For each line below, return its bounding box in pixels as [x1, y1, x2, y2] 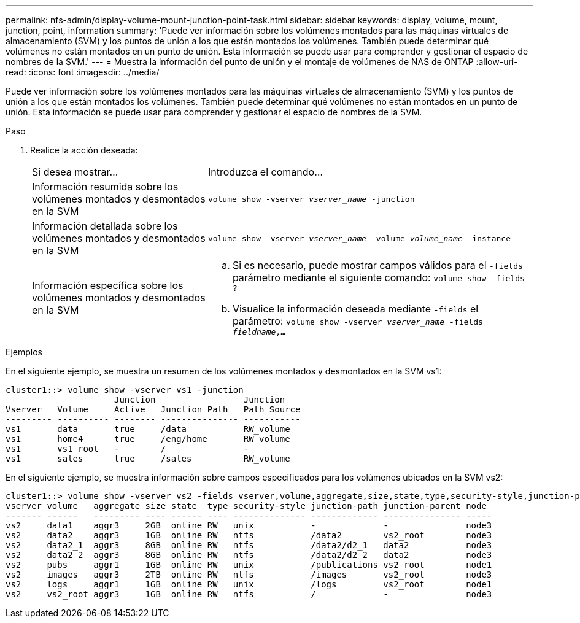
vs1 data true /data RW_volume [6, 424, 290, 434]
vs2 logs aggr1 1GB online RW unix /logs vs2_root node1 [6, 579, 492, 589]
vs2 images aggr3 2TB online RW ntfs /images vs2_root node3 [6, 570, 492, 579]
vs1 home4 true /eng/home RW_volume [6, 434, 290, 444]
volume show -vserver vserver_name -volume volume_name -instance [207, 233, 511, 243]
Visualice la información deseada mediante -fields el [232, 303, 479, 315]
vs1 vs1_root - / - [6, 444, 249, 454]
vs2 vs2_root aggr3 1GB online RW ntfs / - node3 [6, 589, 492, 599]
